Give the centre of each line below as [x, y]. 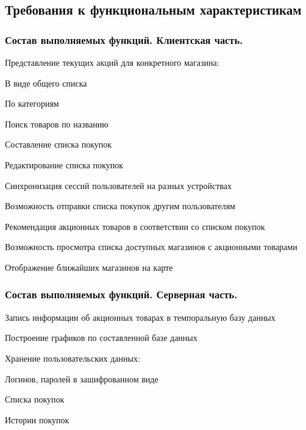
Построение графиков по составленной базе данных [101, 338]
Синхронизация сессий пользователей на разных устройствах [118, 185]
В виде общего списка [46, 83]
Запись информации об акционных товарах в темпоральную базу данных [140, 317]
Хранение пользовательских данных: [73, 358]
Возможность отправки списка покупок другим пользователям [120, 206]
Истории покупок [37, 419]
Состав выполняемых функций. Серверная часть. [121, 294]
